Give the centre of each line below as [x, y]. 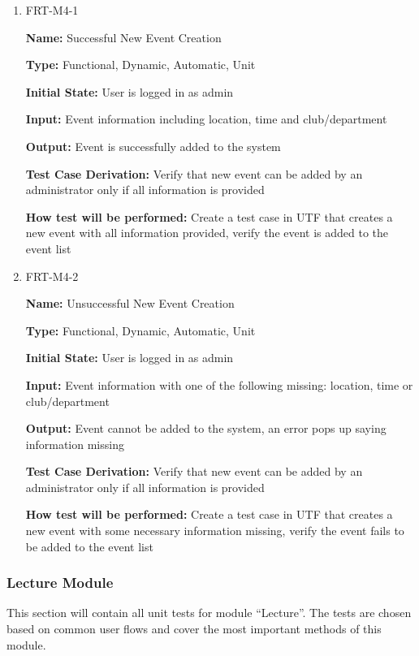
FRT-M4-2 [52, 276]
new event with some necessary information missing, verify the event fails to [215, 531]
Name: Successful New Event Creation [123, 37]
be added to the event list [89, 546]
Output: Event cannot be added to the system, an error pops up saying [206, 428]
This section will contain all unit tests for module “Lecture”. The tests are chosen [209, 613]
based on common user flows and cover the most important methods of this [194, 629]
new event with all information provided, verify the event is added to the [207, 233]
